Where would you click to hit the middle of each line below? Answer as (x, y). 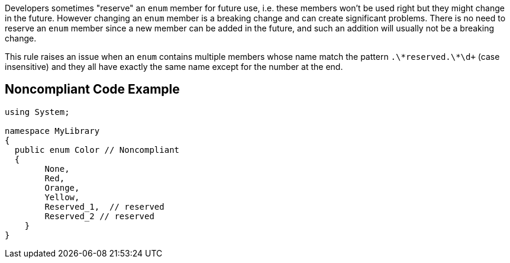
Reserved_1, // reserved (104, 206)
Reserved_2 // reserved (99, 216)
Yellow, (62, 197)
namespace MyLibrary (52, 131)
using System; (37, 112)
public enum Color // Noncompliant (97, 150)
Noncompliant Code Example (92, 89)
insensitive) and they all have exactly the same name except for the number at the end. (174, 67)
